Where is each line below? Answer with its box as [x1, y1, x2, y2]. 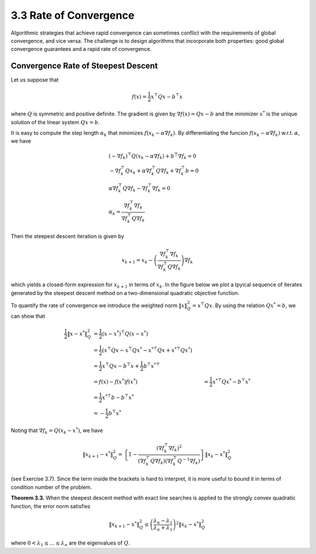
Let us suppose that [11, 76, 59, 83]
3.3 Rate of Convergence [11, 9, 135, 22]
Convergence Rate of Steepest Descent [11, 61, 158, 71]
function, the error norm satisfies [11, 502, 91, 509]
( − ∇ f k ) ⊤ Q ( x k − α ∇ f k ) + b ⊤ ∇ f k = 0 [108, 151, 197, 161]
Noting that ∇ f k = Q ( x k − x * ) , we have [11, 426, 104, 436]
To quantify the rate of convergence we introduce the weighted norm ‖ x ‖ [11, 302, 187, 309]
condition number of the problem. [11, 484, 92, 491]
